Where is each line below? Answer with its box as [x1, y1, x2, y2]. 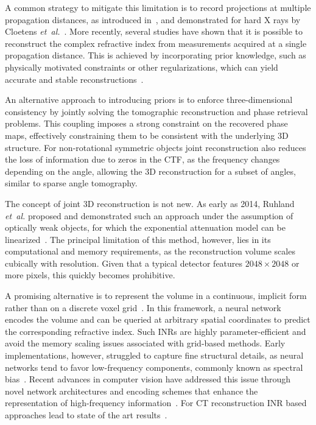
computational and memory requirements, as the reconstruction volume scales [5, 245, 295, 258]
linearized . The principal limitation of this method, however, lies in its [5, 233, 271, 245]
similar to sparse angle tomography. [5, 177, 138, 189]
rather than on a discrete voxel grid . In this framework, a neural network [5, 301, 281, 314]
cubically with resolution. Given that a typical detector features [5, 256, 243, 269]
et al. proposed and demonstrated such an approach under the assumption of [5, 209, 293, 222]
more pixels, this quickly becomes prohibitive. [5, 269, 175, 281]
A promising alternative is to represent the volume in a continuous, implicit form [5, 289, 307, 302]
